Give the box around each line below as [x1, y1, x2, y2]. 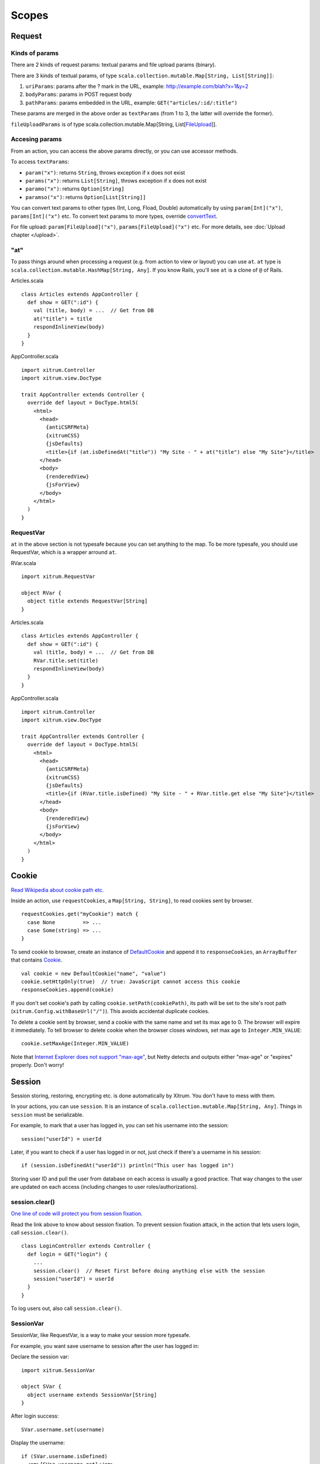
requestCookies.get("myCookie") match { [21, 911, 139, 918]
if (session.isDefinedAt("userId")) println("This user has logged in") [21, 1162, 234, 1169]
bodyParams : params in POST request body [25, 91, 132, 98]
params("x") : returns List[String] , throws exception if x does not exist [25, 177, 207, 184]
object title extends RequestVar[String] [27, 598, 148, 604]
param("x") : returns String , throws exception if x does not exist [25, 169, 185, 176]
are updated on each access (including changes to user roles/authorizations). [11, 1183, 198, 1191]
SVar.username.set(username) [21, 1426, 105, 1433]
